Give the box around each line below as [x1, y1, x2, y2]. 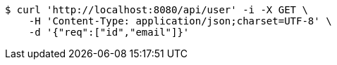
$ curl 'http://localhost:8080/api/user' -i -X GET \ [5, 4, 308, 15]
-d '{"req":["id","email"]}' [28, 27, 190, 38]
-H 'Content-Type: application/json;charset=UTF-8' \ [28, 15, 332, 27]
